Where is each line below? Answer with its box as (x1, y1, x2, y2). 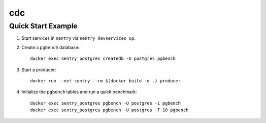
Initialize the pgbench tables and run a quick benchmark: (21, 89, 137, 95)
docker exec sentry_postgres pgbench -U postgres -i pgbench (30, 100, 181, 106)
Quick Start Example (9, 22, 78, 30)
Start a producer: (21, 67, 56, 73)
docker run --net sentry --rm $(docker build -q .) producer (30, 78, 181, 83)
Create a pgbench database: (21, 44, 80, 50)
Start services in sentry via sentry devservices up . (21, 35, 135, 41)
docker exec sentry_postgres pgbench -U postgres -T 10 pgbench (30, 107, 189, 113)
